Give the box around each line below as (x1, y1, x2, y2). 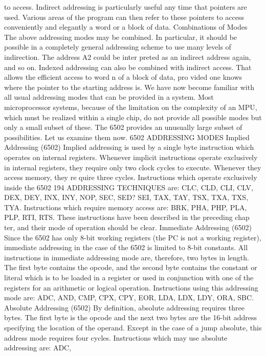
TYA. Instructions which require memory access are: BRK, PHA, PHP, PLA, (4, 202, 247, 212)
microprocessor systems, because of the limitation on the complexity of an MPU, (4, 101, 257, 112)
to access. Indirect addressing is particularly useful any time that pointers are (4, 2, 247, 12)
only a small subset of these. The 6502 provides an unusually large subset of (4, 122, 242, 132)
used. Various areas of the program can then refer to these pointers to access (4, 11, 244, 22)
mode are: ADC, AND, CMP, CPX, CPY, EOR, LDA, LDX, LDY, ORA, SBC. (4, 292, 254, 303)
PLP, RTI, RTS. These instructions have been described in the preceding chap (4, 212, 250, 222)
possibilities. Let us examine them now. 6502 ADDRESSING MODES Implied (4, 131, 250, 142)
